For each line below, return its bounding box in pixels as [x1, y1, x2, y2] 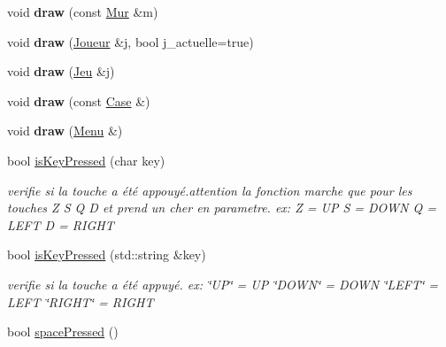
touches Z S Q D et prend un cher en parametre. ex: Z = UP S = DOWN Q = [7, 198, 436, 217]
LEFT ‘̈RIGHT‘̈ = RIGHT [7, 292, 154, 311]
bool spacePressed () [7, 322, 119, 341]
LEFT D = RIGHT [7, 215, 114, 234]
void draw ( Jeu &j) [7, 62, 115, 81]
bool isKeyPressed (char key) [7, 150, 165, 169]
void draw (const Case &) [7, 91, 150, 110]
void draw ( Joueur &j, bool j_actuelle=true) [7, 32, 254, 50]
